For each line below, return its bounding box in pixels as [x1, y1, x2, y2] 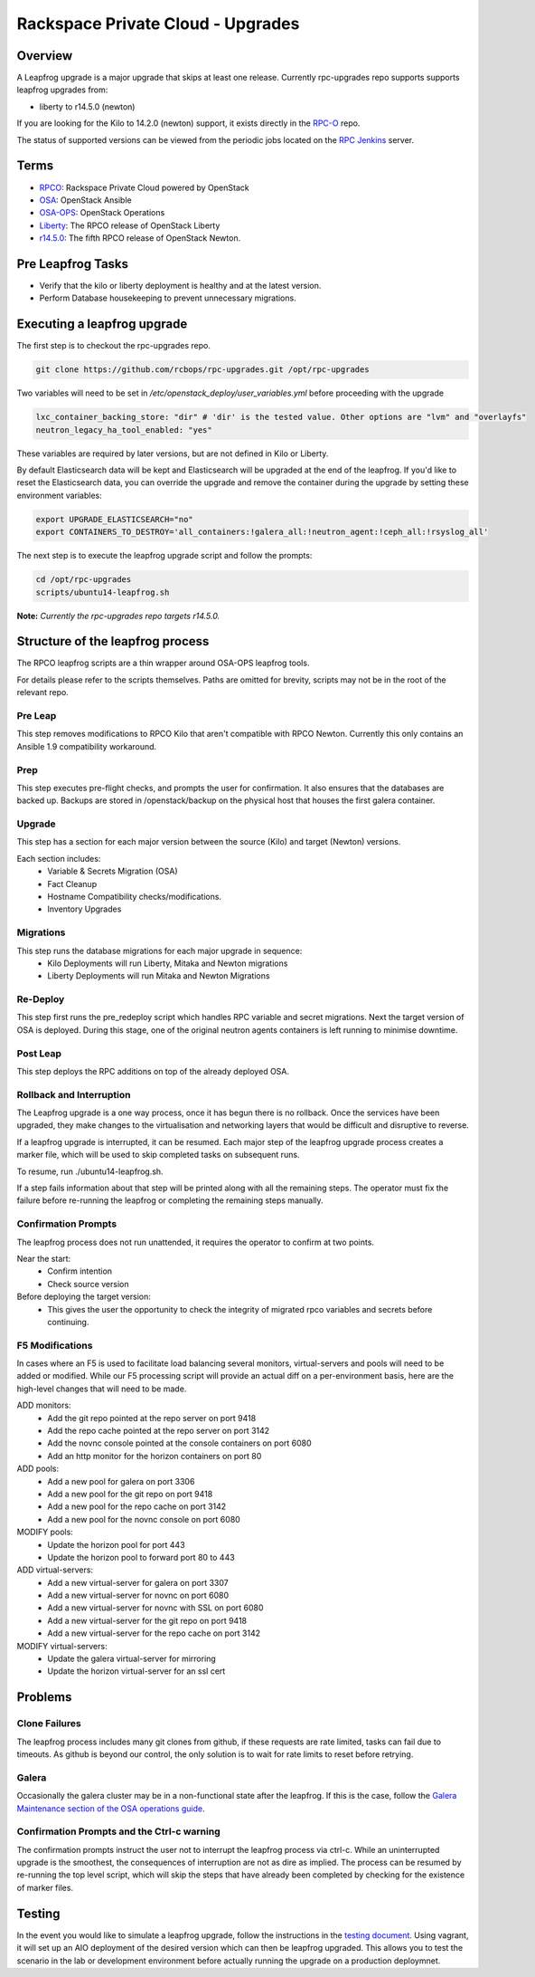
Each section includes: [16, 853, 101, 864]
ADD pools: [16, 1463, 59, 1475]
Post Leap [16, 1046, 62, 1059]
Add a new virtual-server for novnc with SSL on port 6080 [47, 1602, 264, 1613]
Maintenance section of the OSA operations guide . [16, 1802, 205, 1814]
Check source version [47, 1278, 129, 1289]
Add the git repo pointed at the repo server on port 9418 [47, 1412, 257, 1423]
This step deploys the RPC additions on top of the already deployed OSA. [16, 1065, 289, 1076]
